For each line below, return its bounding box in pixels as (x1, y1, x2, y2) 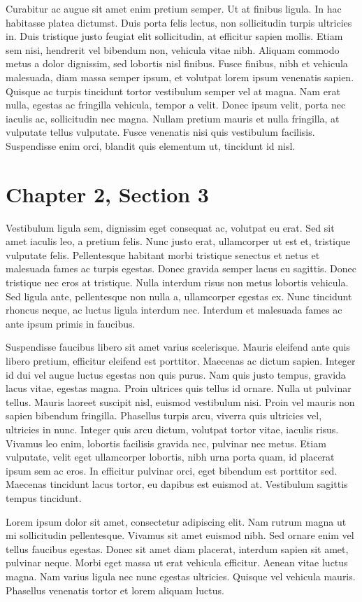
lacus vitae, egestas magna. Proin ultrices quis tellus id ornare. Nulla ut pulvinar (6, 381, 352, 395)
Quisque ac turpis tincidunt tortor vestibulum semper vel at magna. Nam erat (6, 83, 340, 98)
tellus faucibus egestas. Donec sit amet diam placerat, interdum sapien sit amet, (6, 541, 349, 556)
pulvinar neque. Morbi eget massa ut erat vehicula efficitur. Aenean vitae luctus (6, 555, 348, 570)
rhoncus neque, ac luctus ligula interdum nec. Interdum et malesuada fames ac (6, 302, 342, 317)
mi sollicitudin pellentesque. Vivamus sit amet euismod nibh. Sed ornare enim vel (6, 528, 354, 542)
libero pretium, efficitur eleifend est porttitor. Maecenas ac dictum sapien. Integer (6, 353, 356, 367)
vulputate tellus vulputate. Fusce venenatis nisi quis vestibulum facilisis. (6, 125, 315, 139)
